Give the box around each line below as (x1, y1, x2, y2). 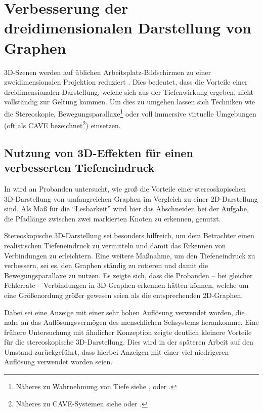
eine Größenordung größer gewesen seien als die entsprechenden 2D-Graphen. (4, 289, 243, 300)
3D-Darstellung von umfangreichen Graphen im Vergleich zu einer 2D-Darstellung (4, 193, 258, 204)
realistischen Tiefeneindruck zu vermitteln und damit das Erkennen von (4, 240, 226, 250)
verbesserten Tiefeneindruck (4, 160, 155, 175)
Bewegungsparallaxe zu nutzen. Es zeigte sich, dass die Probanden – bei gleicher (4, 270, 253, 280)
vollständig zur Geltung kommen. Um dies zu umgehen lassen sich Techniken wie (4, 96, 255, 107)
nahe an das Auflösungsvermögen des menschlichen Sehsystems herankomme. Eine (4, 317, 259, 327)
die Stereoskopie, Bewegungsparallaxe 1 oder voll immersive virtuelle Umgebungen (4, 106, 256, 119)
